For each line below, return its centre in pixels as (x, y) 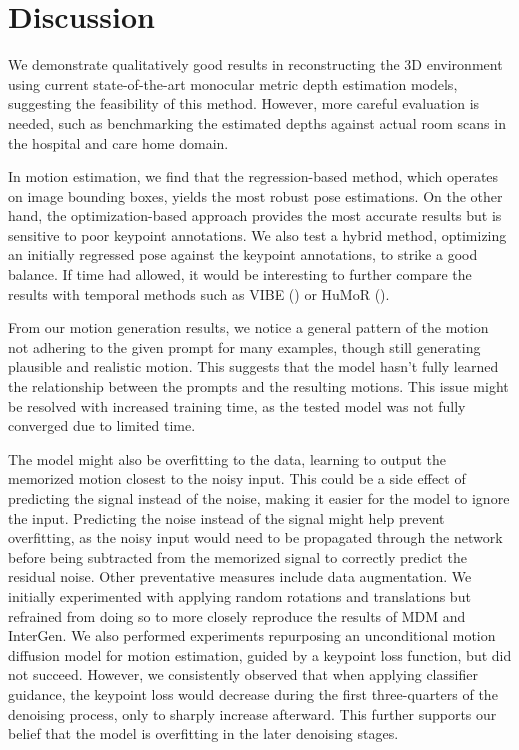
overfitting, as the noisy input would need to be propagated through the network (255, 537)
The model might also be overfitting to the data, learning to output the (227, 458)
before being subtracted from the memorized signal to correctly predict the (237, 556)
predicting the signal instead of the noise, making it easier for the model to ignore (259, 498)
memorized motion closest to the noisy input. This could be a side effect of (237, 478)
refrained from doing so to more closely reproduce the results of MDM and (237, 615)
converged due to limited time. (102, 425)
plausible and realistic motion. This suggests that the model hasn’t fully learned (253, 366)
